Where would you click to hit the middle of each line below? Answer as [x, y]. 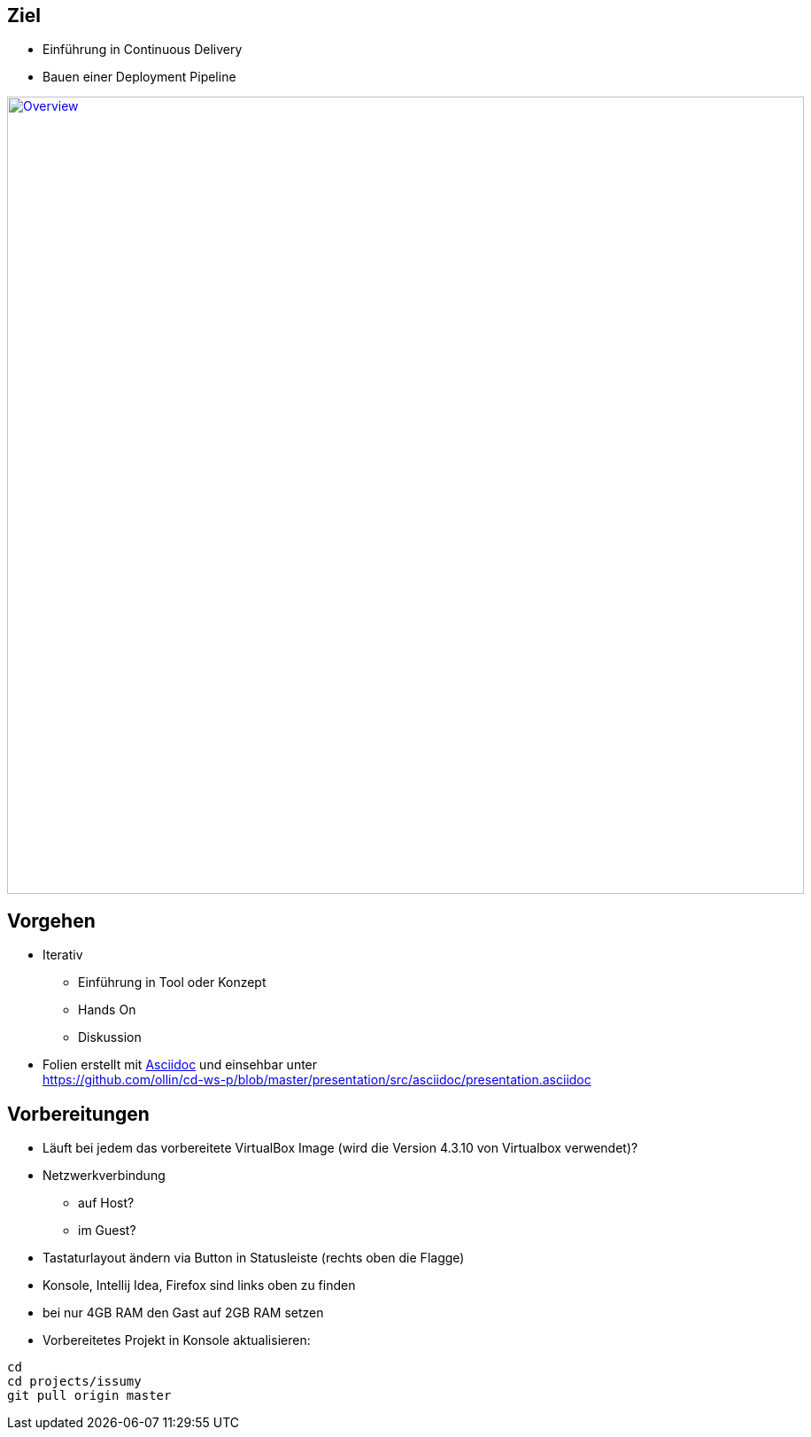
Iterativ [63, 955]
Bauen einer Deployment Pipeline [139, 77]
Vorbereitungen [78, 1114]
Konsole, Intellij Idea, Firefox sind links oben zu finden [199, 1286]
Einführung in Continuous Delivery [143, 50]
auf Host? [106, 1203]
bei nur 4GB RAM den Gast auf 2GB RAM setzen [183, 1313]
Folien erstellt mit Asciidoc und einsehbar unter [180, 1065]
